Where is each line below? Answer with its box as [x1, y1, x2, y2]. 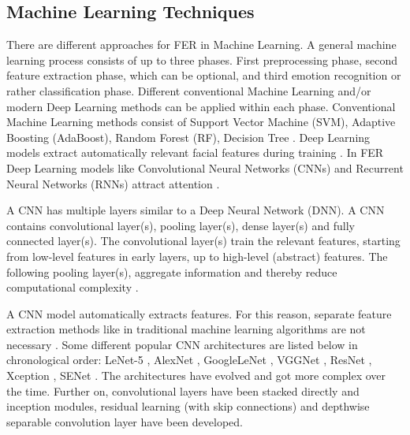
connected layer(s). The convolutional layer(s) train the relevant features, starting [6, 232, 401, 249]
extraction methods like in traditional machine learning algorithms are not [6, 321, 366, 337]
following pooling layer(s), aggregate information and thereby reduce [6, 263, 337, 280]
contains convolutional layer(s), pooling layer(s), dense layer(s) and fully [6, 217, 355, 233]
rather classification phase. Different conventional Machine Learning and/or [6, 82, 371, 99]
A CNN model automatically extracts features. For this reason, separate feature [6, 305, 392, 322]
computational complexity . [6, 279, 139, 296]
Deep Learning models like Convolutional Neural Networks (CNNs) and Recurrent [6, 159, 404, 176]
